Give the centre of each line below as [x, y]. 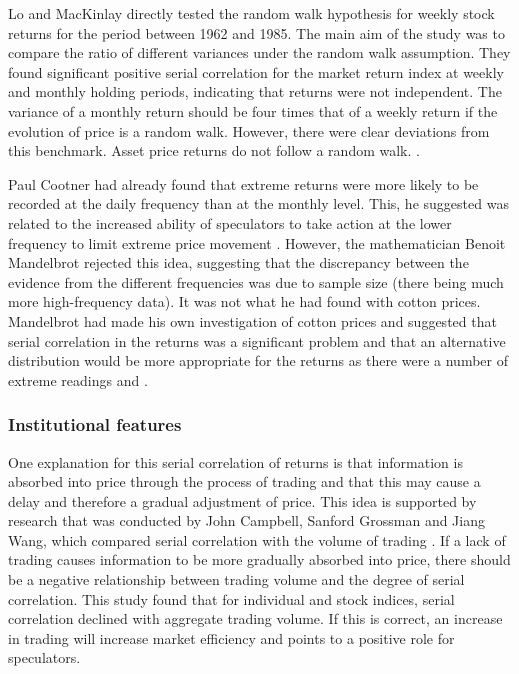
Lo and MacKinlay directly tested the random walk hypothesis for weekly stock [251, 13]
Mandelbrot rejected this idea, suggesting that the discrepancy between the [238, 262]
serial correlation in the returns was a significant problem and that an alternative [257, 340]
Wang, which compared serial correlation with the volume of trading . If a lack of [257, 539]
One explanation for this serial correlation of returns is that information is [235, 461]
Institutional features [95, 424]
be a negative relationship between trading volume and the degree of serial [236, 579]
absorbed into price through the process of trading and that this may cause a [244, 481]
